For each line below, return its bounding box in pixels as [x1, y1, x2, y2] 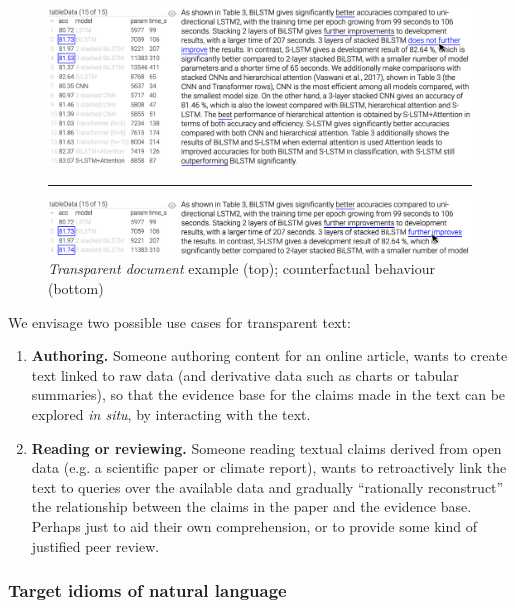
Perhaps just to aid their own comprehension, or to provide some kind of [31, 515, 478, 536]
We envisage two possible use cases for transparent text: [8, 311, 351, 332]
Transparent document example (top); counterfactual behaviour [48, 258, 435, 279]
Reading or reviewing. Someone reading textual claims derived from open [31, 437, 502, 458]
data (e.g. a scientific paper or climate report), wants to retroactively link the [31, 457, 507, 478]
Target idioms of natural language [8, 578, 287, 603]
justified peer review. [31, 535, 160, 556]
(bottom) [48, 278, 104, 299]
